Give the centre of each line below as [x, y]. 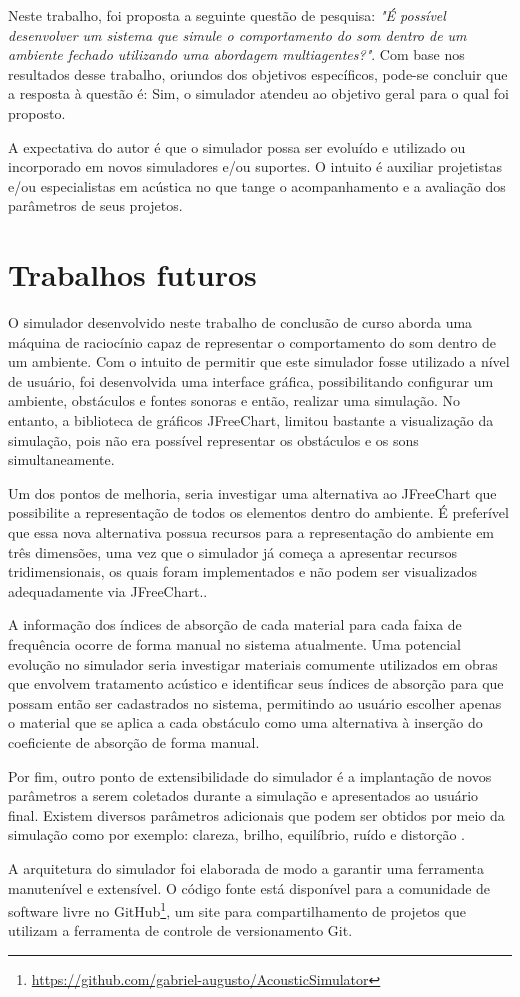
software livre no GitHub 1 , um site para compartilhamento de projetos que [237, 909]
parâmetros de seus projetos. [95, 205]
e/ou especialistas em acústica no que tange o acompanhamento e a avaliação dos [257, 185]
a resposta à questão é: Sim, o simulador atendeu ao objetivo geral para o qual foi [258, 93]
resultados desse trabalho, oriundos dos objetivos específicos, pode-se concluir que [258, 73]
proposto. [37, 112]
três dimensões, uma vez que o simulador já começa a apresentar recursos [233, 551]
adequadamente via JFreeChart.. [108, 590]
